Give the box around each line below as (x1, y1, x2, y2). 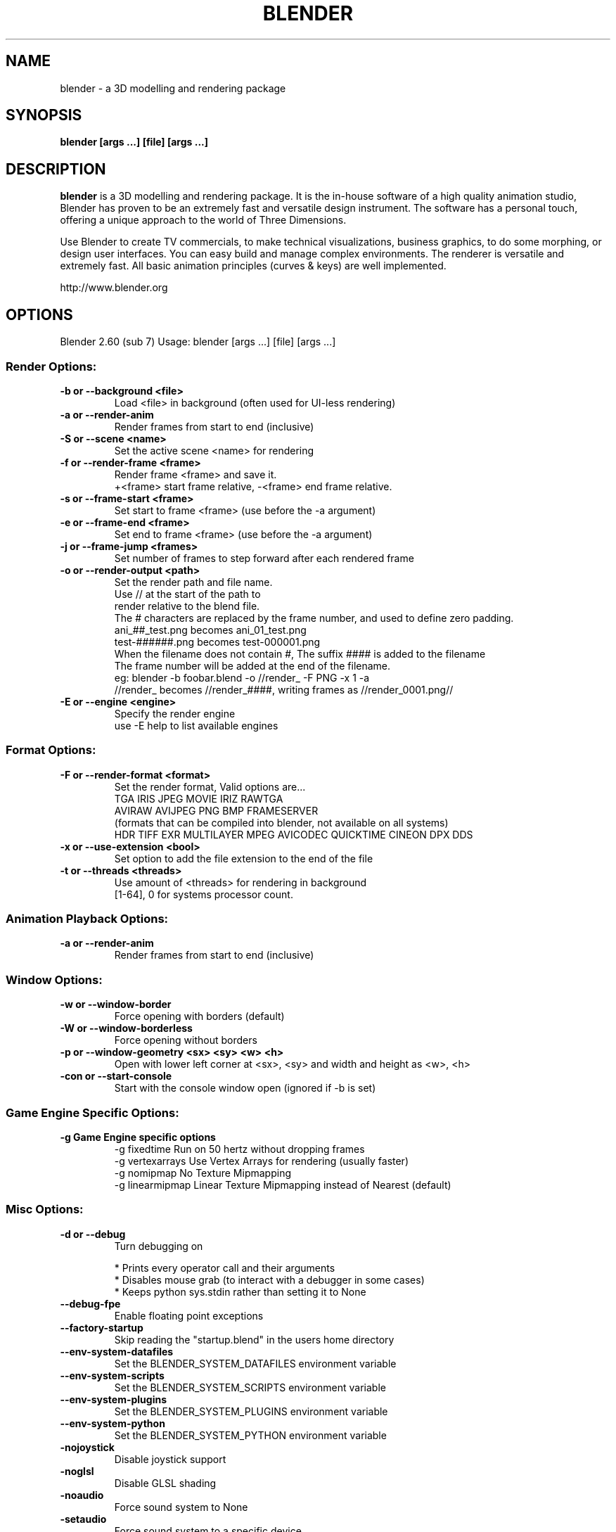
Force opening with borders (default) (114, 1010, 285, 1023)
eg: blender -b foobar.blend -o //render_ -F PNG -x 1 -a (114, 671, 370, 684)
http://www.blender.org (60, 281, 168, 294)
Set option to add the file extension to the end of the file (114, 852, 373, 864)
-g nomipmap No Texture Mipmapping (114, 1166, 291, 1179)
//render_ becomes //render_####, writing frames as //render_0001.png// (114, 683, 454, 696)
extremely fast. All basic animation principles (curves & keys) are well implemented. (60, 260, 447, 272)
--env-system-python (60, 1417, 165, 1429)
